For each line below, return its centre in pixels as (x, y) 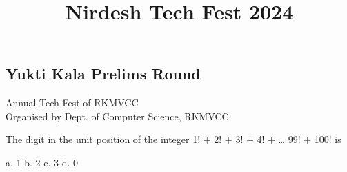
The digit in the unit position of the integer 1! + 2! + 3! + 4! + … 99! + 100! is (173, 139)
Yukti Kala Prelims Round (103, 74)
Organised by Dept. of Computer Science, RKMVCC (117, 116)
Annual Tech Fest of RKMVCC (72, 103)
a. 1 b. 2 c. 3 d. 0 (42, 162)
